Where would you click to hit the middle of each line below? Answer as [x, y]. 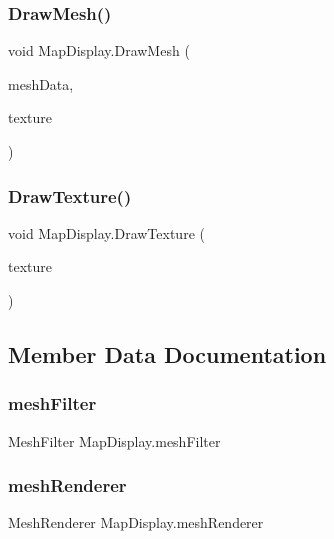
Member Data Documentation [167, 353]
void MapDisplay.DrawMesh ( [99, 50]
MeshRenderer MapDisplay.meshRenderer [136, 522]
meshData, [41, 83]
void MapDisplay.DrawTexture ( [106, 232]
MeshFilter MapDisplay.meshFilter [114, 440]
